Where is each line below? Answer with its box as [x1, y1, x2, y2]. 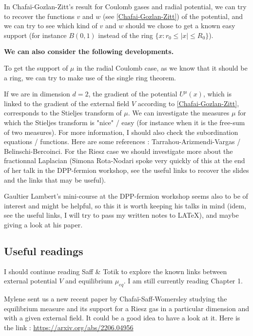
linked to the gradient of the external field [4, 98, 130, 108]
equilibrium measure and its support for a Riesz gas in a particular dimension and [4, 303, 249, 313]
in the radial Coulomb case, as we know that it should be [76, 62, 248, 73]
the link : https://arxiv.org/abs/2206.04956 [4, 322, 134, 332]
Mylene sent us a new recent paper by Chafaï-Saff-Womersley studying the [4, 294, 227, 304]
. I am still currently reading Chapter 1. [123, 276, 243, 286]
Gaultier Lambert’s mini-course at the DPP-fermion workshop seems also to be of [4, 191, 248, 201]
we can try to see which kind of [4, 20, 97, 31]
